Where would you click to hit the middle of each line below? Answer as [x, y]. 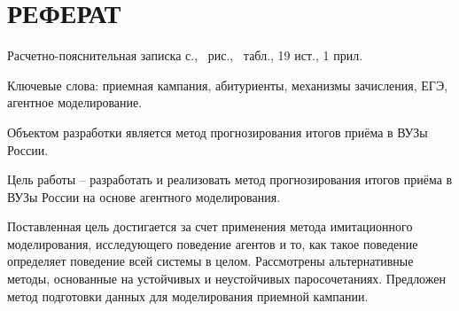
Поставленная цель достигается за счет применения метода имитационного [210, 226]
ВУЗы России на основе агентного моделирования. [144, 196]
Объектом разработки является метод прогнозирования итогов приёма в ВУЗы [218, 132]
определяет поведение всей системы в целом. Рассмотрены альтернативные [210, 261]
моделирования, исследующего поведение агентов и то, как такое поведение [213, 243]
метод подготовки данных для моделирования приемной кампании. [188, 295]
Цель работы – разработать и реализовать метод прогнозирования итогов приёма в [230, 179]
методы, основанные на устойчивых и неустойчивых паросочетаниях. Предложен [226, 279]
